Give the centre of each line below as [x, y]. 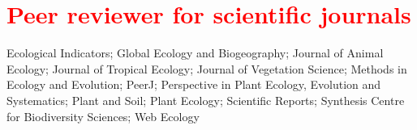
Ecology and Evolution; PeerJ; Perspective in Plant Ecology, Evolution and [194, 84]
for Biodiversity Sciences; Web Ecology [103, 116]
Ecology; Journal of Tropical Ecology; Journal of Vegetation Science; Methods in [207, 68]
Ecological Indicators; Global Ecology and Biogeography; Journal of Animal [195, 53]
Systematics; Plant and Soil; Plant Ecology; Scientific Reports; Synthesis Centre [206, 100]
